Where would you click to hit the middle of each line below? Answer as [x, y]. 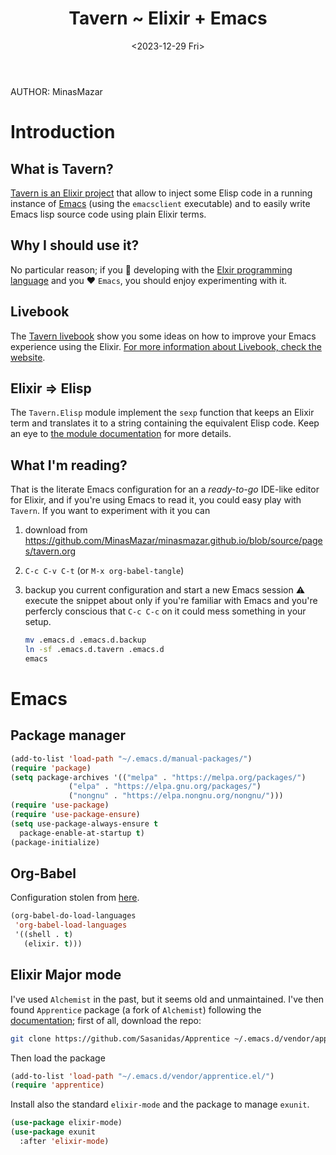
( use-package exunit [53, 1132]
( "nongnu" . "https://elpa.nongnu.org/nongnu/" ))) [176, 796]
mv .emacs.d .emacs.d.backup [85, 640]
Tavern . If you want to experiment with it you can [110, 511]
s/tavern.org [50, 551]
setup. [38, 622]
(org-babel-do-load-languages [73, 916]
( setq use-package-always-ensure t [84, 823]
